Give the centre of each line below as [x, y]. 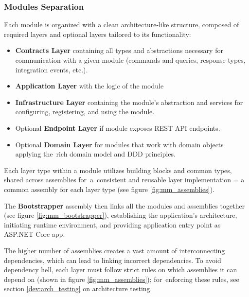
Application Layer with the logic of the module [89, 86]
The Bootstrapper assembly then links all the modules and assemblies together [124, 205]
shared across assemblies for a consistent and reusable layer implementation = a [124, 180]
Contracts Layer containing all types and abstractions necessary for [119, 50]
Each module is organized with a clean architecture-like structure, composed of [122, 25]
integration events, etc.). [52, 69]
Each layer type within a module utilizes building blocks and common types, [118, 170]
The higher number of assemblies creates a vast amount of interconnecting [115, 250]
